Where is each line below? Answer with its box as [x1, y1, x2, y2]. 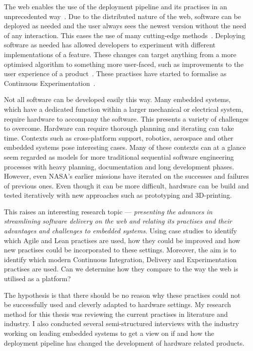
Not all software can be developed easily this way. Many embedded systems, [4, 94, 231, 104]
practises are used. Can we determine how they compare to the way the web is [4, 264, 238, 274]
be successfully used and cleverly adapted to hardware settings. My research [4, 299, 231, 310]
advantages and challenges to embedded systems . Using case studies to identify [4, 226, 237, 236]
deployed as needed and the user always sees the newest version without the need [4, 21, 247, 31]
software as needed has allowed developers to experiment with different [4, 40, 216, 50]
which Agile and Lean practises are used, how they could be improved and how [4, 235, 240, 245]
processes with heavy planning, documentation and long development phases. [4, 161, 234, 171]
